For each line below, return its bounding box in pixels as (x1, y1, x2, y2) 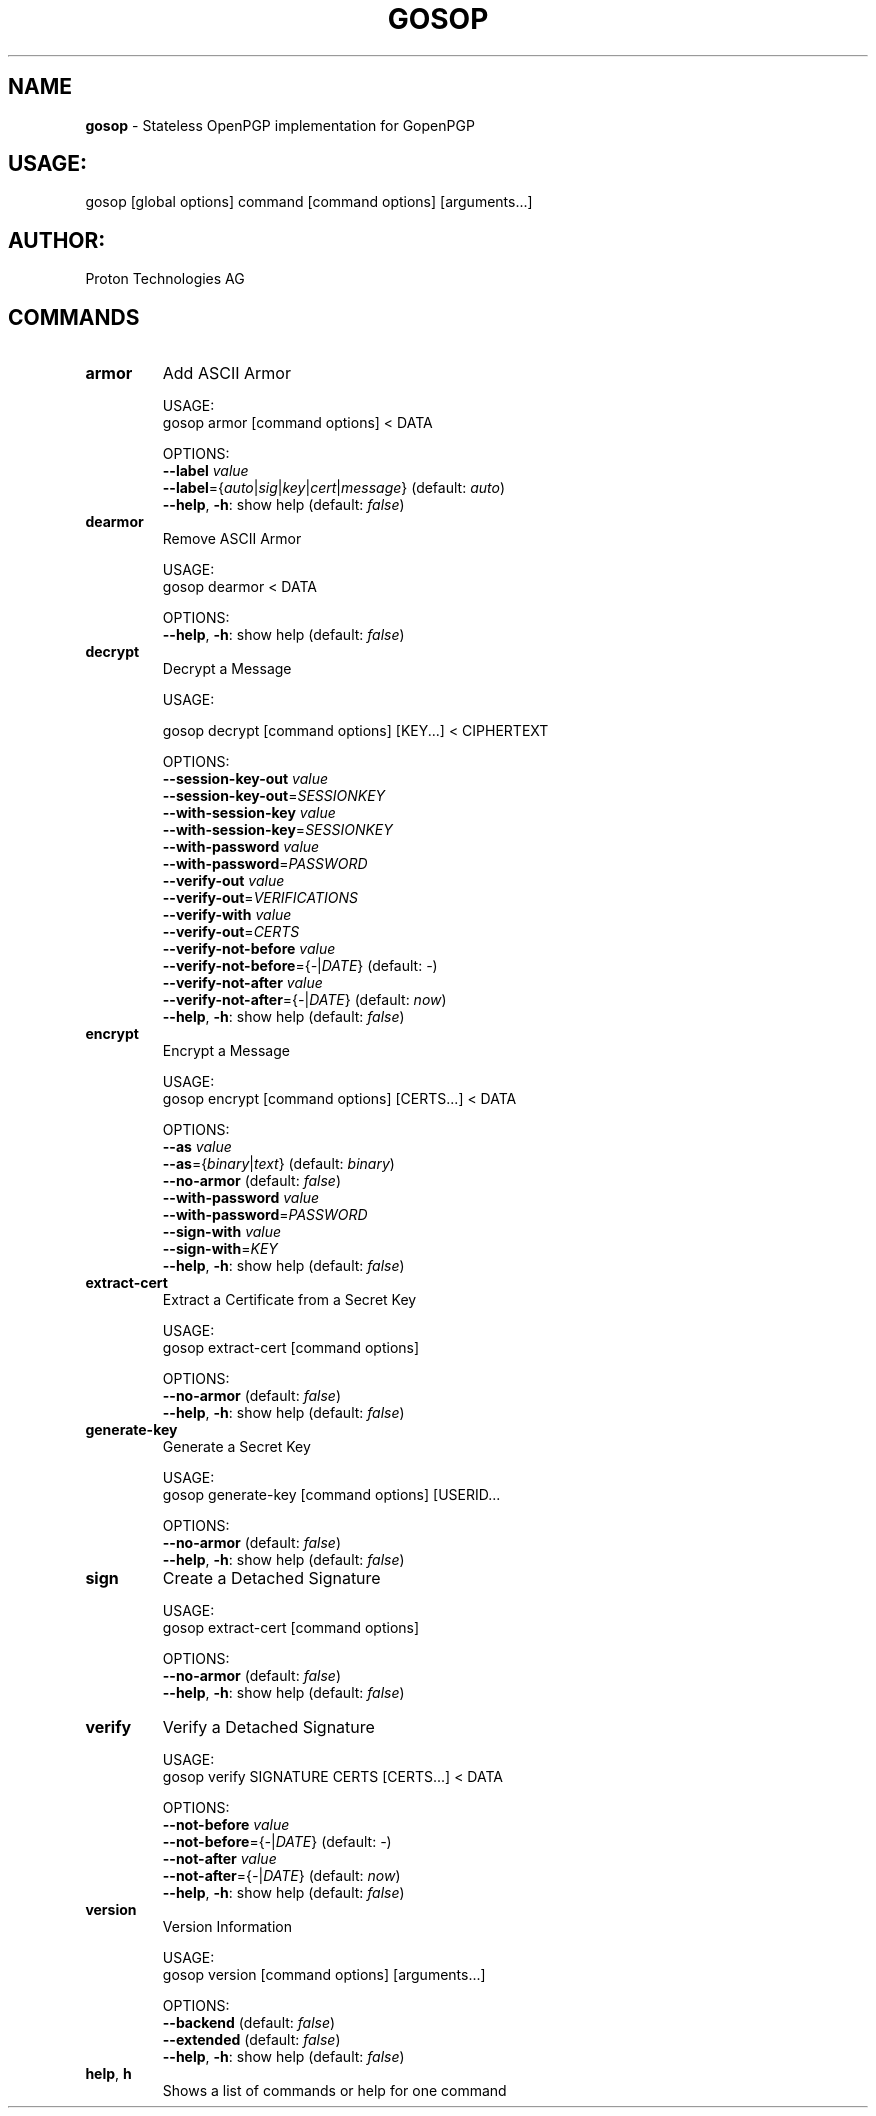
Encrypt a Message (162, 1042, 290, 1060)
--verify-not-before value (162, 940, 336, 958)
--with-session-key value (162, 804, 336, 822)
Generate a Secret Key (162, 1438, 311, 1456)
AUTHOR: (8, 227, 106, 253)
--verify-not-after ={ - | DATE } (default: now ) (162, 991, 447, 1009)
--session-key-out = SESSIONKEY (162, 787, 386, 805)
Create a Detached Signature (162, 1568, 381, 1589)
